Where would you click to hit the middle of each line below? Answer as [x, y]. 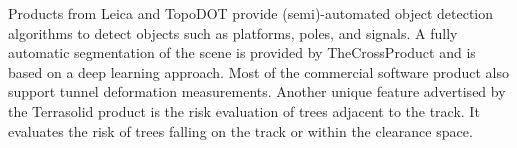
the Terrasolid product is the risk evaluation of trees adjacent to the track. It [244, 110]
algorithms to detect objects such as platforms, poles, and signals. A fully [233, 32]
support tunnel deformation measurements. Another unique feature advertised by [257, 91]
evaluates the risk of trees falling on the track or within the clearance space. [240, 130]
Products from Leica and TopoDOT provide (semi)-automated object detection [251, 13]
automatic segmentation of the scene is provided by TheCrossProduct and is [242, 52]
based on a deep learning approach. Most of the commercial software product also [258, 71]
